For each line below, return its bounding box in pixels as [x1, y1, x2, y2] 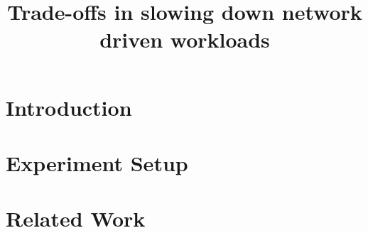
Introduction [6, 92, 132, 121]
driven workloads [99, 25, 270, 54]
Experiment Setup [6, 148, 188, 177]
